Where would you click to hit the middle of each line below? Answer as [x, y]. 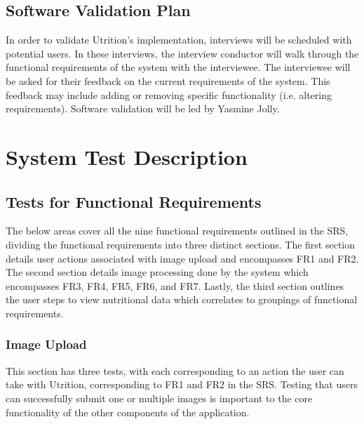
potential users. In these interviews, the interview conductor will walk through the [182, 53]
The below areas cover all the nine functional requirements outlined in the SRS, [177, 231]
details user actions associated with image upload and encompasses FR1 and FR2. [182, 258]
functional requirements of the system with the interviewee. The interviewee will [178, 67]
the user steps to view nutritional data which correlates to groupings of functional [182, 299]
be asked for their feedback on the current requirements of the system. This [168, 80]
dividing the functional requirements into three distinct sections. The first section [181, 244]
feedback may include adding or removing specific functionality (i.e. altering [169, 94]
